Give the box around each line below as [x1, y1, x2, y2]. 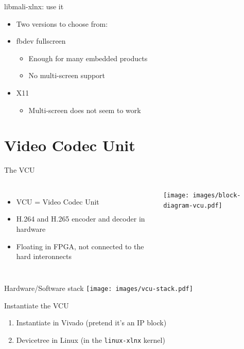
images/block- [193, 191, 241, 199]
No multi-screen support [28, 70, 105, 81]
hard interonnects [16, 251, 72, 262]
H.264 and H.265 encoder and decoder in [16, 213, 145, 224]
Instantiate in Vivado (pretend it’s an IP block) [16, 317, 167, 328]
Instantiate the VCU [4, 300, 69, 310]
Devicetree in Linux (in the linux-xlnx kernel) [16, 334, 165, 345]
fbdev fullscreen [16, 35, 66, 46]
